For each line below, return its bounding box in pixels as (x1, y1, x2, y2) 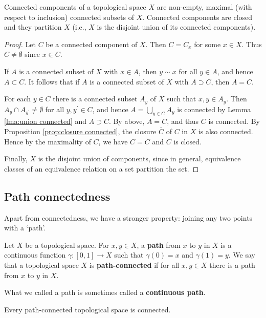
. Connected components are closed (142, 11, 253, 22)
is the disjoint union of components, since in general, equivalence (38, 153, 241, 164)
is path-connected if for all (89, 259, 180, 270)
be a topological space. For (25, 239, 109, 250)
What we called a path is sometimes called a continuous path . (4, 287, 206, 298)
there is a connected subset (53, 93, 138, 104)
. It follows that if (24, 76, 80, 87)
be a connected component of (46, 38, 138, 49)
